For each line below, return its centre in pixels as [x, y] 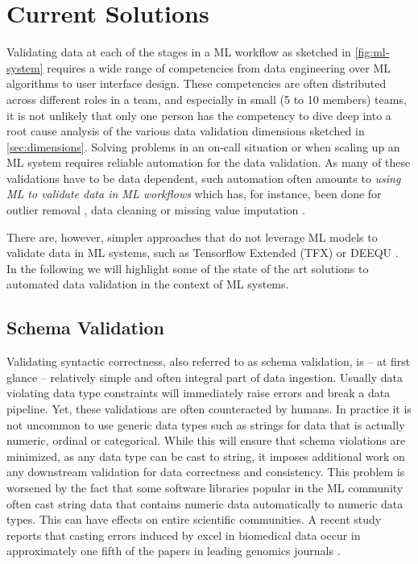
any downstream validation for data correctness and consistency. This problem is [206, 472]
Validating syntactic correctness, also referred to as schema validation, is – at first [209, 361]
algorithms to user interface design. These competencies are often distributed [197, 83]
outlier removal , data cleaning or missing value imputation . [156, 210]
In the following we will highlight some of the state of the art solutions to [188, 268]
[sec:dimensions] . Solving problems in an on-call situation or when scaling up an [203, 146]
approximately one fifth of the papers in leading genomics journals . [174, 551]
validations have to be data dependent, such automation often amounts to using [204, 178]
